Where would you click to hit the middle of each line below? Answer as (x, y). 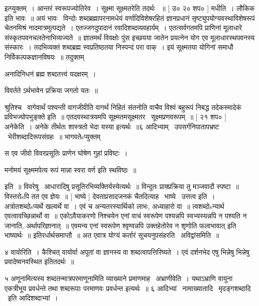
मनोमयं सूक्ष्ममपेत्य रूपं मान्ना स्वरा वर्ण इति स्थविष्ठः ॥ (70, 169)
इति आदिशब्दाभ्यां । (33, 298)
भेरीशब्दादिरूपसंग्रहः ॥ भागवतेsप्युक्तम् (54, 136)
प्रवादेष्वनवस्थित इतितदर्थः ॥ (40, 261)
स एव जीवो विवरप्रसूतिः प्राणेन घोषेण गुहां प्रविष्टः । (66, 153)
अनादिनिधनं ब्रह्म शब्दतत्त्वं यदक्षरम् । (50, 73)
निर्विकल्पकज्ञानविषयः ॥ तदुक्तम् (44, 56)
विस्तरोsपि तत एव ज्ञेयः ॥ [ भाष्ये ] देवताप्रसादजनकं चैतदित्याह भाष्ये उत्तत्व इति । (110, 196)
